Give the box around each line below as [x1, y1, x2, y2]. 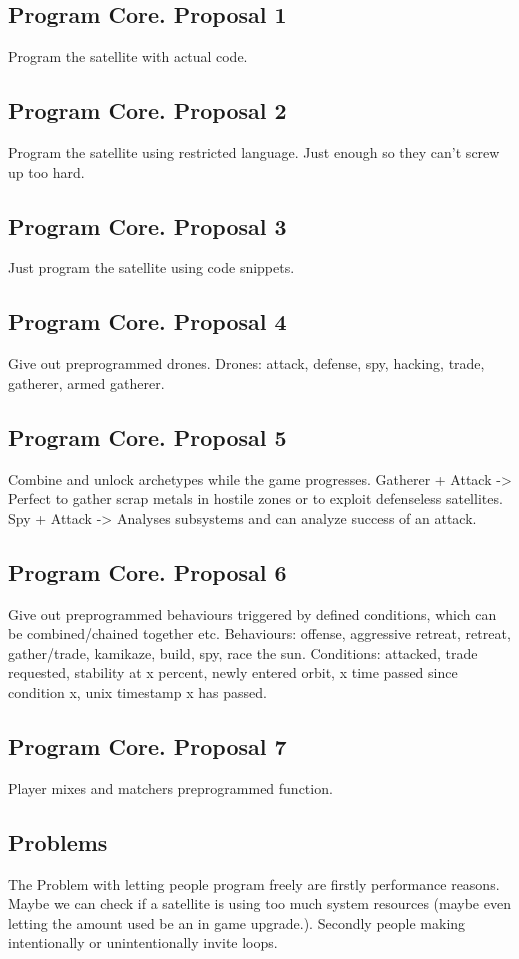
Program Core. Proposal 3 [8, 210, 287, 241]
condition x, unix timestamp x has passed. [8, 681, 267, 702]
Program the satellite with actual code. [8, 46, 248, 67]
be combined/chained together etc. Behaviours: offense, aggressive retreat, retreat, [8, 623, 511, 644]
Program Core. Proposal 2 [8, 95, 287, 126]
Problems [8, 826, 108, 857]
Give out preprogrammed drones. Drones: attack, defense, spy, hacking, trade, [8, 353, 485, 374]
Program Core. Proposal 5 [8, 421, 287, 452]
